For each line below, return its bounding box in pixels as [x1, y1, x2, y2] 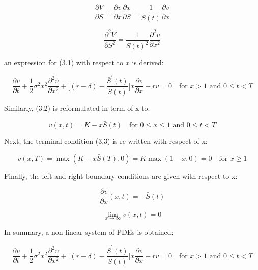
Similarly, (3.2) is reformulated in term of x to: [4, 103, 150, 113]
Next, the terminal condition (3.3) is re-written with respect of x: [4, 136, 208, 146]
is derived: [132, 57, 164, 68]
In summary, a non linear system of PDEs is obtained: [4, 226, 174, 237]
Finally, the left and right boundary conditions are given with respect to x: [4, 170, 238, 181]
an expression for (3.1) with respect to [4, 57, 124, 68]
